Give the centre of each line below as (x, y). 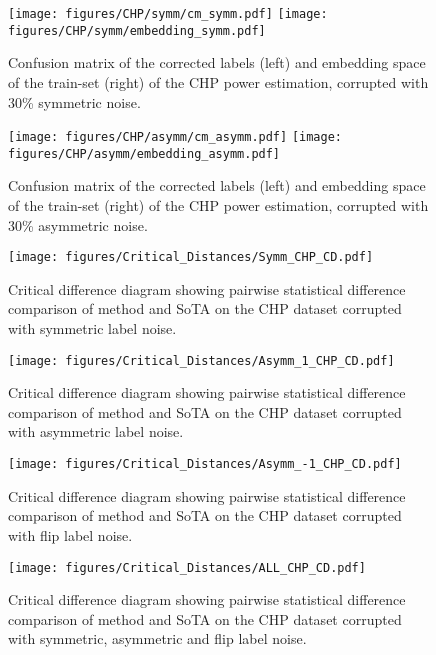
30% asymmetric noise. (78, 224)
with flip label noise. (70, 534)
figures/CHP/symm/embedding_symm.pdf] (137, 30)
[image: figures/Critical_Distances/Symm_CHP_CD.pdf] (191, 257)
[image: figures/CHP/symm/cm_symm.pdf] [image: (168, 14)
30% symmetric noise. (74, 101)
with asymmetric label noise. (96, 431)
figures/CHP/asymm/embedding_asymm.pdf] (144, 153)
